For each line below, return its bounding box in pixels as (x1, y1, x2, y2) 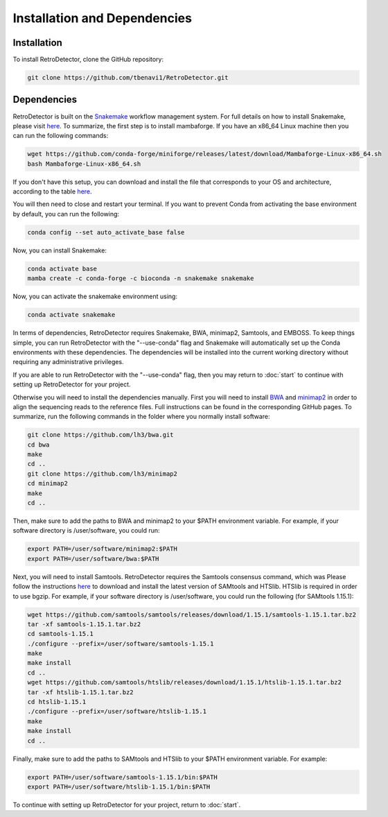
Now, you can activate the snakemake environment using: (12, 292, 178, 301)
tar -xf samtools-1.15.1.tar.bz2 (27, 620, 141, 628)
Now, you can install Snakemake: (12, 246, 107, 255)
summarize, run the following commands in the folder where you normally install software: (12, 413, 270, 421)
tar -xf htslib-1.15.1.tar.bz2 (27, 688, 134, 696)
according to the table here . (12, 187, 93, 196)
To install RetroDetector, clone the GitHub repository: (12, 55, 164, 64)
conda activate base (27, 264, 97, 273)
